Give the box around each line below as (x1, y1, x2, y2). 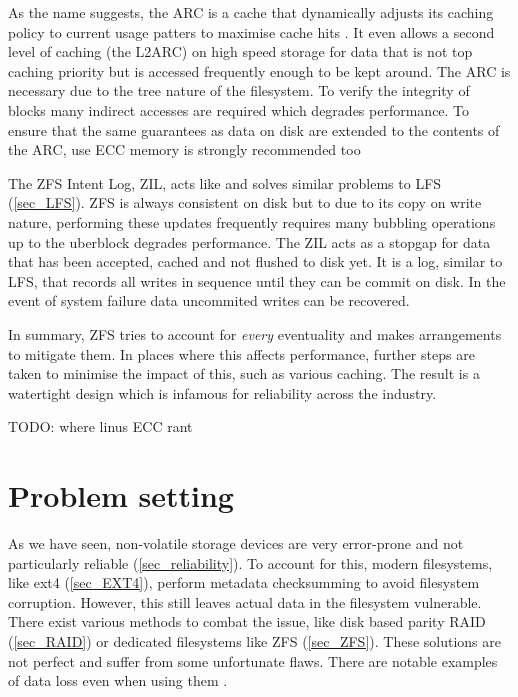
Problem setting (8, 475, 234, 516)
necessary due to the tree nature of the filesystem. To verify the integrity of (8, 80, 470, 101)
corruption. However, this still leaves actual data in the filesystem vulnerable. (8, 591, 482, 612)
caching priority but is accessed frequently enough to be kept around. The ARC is (8, 60, 511, 81)
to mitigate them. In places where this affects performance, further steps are (8, 343, 475, 364)
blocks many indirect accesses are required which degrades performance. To (8, 99, 470, 120)
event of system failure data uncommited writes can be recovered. (8, 290, 410, 311)
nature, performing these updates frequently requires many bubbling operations (8, 211, 496, 232)
